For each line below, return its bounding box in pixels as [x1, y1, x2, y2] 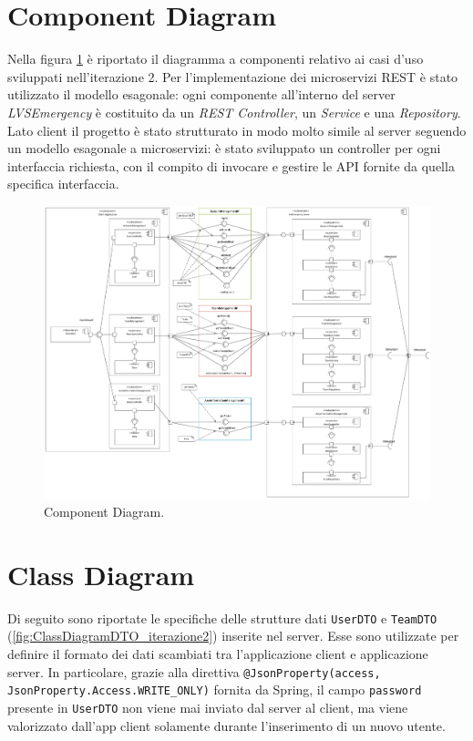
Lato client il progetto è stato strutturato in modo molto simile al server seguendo [7, 120, 467, 139]
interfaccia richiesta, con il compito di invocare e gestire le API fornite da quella [7, 156, 455, 175]
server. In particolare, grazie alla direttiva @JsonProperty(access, [7, 662, 381, 681]
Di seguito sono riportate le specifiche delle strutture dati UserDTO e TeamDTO [7, 608, 437, 627]
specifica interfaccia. [7, 174, 119, 193]
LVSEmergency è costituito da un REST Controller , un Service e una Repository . [7, 102, 461, 121]
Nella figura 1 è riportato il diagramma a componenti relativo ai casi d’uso [7, 49, 424, 68]
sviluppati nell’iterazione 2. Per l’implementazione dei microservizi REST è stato [7, 67, 458, 86]
